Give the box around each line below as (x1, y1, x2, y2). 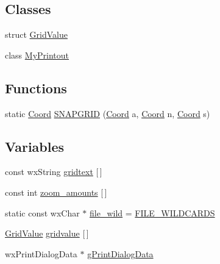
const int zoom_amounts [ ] (5, 185, 107, 198)
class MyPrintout (5, 48, 69, 61)
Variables (5, 137, 65, 155)
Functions (5, 78, 67, 97)
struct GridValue (5, 28, 68, 41)
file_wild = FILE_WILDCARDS (90, 206, 215, 219)
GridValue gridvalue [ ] (5, 227, 89, 240)
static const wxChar (5, 206, 80, 219)
